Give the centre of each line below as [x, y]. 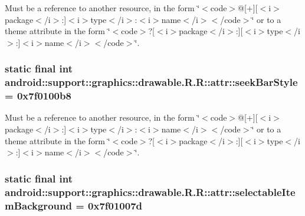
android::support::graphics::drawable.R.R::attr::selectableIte [150, 192]
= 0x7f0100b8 [38, 96]
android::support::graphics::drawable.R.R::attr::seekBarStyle [151, 82]
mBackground [38, 205]
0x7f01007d [115, 205]
